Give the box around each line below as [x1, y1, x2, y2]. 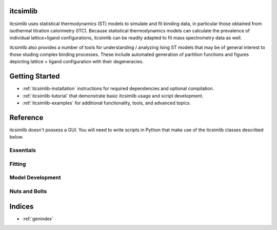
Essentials [9, 147, 36, 154]
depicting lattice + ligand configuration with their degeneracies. [9, 59, 144, 65]
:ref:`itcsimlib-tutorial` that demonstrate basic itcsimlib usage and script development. [22, 92, 204, 99]
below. [9, 134, 24, 140]
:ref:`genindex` [22, 216, 54, 222]
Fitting [9, 160, 26, 167]
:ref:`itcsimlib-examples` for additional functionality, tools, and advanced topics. [22, 100, 191, 106]
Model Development [9, 174, 61, 181]
